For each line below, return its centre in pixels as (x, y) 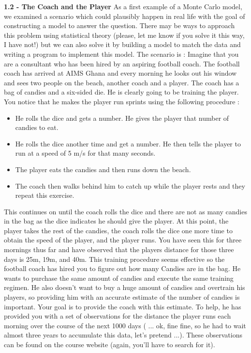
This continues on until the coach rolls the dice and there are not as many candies (125, 211)
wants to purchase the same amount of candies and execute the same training (119, 278)
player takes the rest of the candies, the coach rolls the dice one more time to (118, 230)
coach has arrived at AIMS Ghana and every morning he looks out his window (120, 73)
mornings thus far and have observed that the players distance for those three (119, 249)
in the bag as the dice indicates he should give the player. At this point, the (116, 221)
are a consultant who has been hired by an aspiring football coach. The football (122, 63)
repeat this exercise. (45, 195)
